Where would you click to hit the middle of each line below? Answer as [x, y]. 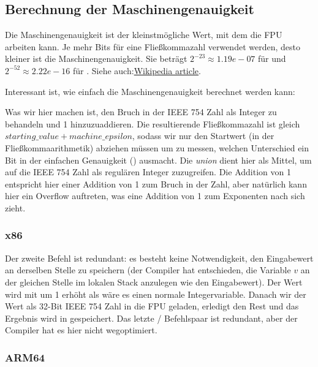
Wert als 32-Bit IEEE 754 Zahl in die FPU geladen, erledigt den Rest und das [152, 306]
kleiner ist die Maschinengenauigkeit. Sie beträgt [96, 59]
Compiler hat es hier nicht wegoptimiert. [81, 330]
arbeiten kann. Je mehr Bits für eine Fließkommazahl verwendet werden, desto [153, 46]
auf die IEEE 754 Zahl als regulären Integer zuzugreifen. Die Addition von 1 [148, 172]
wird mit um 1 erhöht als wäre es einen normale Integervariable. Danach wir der [156, 294]
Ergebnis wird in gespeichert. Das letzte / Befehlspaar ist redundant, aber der [151, 318]
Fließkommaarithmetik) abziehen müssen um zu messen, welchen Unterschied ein [157, 147]
